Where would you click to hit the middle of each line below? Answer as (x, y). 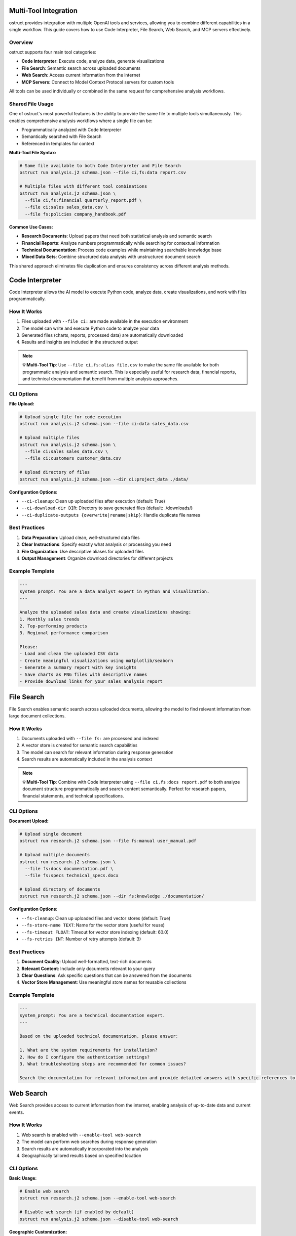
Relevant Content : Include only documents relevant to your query (88, 969)
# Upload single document (51, 834)
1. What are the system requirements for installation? (89, 1050)
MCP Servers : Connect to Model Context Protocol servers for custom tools (98, 82)
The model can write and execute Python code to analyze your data (90, 328)
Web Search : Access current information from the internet (81, 75)
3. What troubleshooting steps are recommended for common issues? (103, 1064)
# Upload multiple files (50, 438)
